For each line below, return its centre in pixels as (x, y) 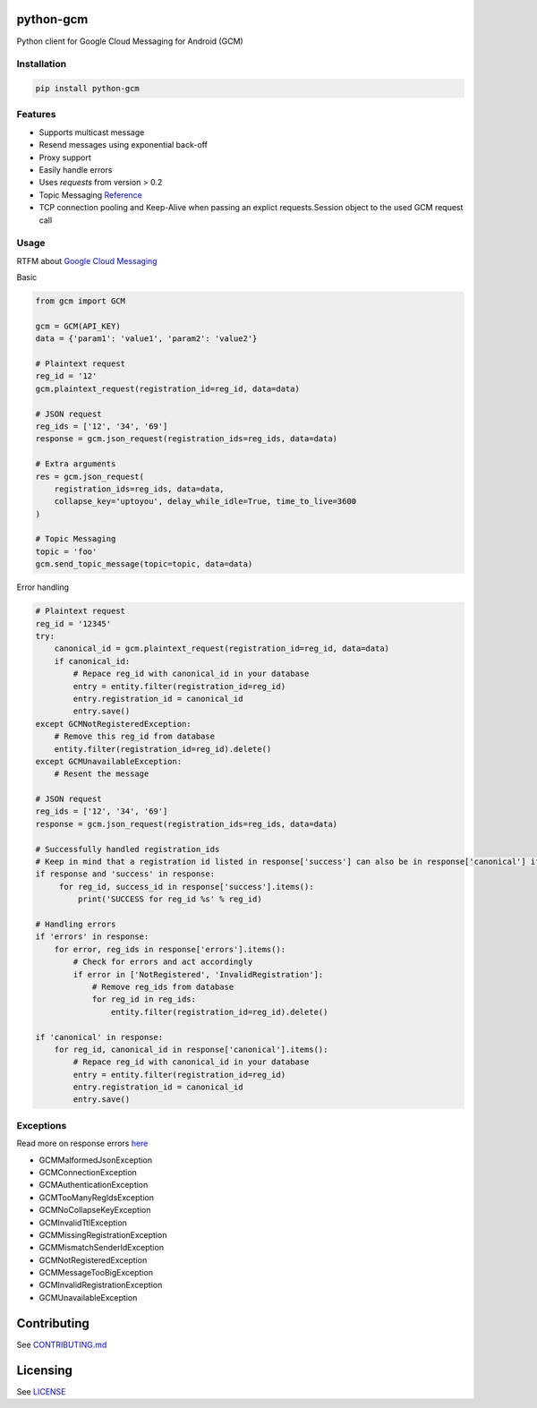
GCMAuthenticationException (94, 1185)
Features (36, 115)
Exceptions (42, 1125)
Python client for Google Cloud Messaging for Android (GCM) (130, 41)
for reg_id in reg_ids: (144, 999)
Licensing (45, 1370)
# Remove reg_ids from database (163, 986)
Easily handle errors (76, 169)
